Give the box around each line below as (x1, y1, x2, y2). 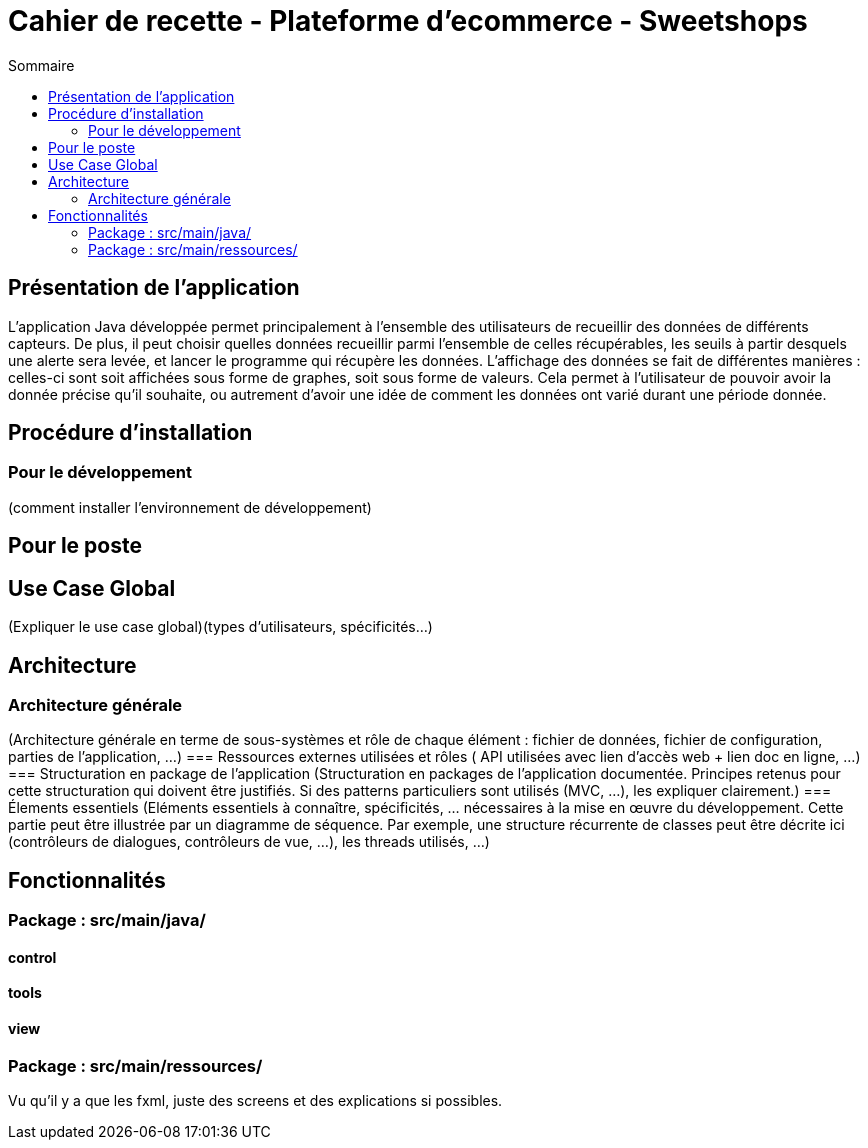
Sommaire (8, 56, 75, 74)
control (8, 948, 57, 966)
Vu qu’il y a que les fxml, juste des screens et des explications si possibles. (8, 1091, 503, 1109)
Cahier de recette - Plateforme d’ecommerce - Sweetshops (8, 4, 808, 38)
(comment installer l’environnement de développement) (8, 498, 372, 516)
